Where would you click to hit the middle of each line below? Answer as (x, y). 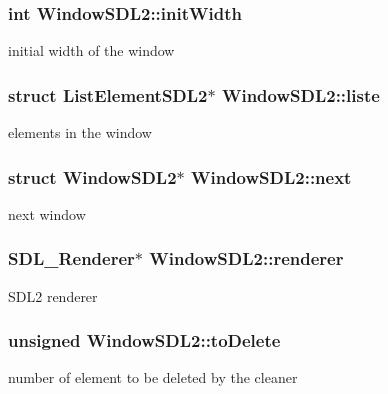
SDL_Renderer (71, 258)
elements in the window (80, 132)
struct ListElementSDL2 (108, 94)
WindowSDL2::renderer (246, 258)
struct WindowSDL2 (92, 176)
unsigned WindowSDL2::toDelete (144, 340)
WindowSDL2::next (271, 176)
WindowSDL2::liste (300, 94)
